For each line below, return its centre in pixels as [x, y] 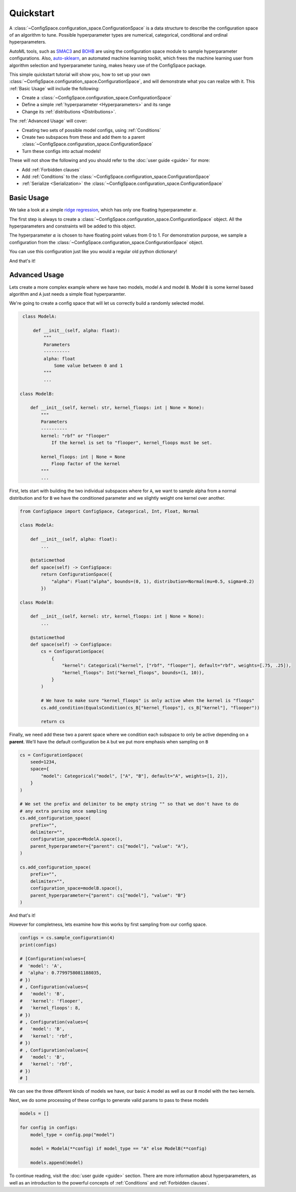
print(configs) [38, 945]
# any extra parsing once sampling [63, 811]
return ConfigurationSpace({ [76, 574]
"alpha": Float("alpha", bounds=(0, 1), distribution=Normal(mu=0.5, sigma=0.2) [153, 581]
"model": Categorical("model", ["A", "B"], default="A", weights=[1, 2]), [134, 776]
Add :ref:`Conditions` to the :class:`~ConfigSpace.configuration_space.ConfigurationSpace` [116, 176]
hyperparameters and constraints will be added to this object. [72, 226]
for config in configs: [49, 1128]
